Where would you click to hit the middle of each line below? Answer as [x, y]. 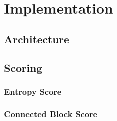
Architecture [37, 39]
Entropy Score [33, 91]
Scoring [23, 67]
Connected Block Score [51, 113]
